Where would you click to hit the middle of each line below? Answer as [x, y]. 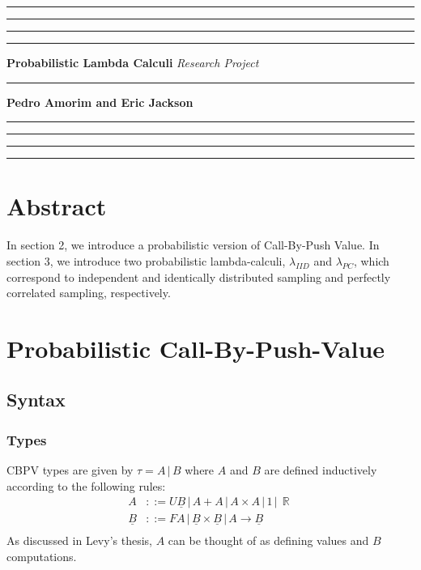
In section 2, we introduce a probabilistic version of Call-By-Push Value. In [193, 245]
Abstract [57, 206]
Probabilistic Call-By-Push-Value [196, 348]
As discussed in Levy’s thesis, [79, 540]
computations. [42, 556]
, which [371, 260]
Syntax [36, 400]
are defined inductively [321, 470]
